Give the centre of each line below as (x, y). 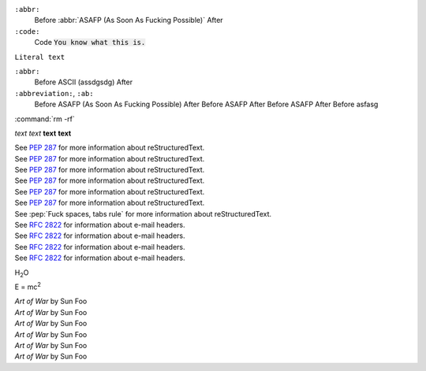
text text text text (43, 133)
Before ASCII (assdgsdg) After (84, 82)
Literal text (40, 57)
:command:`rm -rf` (45, 119)
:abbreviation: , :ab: (54, 93)
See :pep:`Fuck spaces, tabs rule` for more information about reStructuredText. (143, 213)
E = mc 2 (28, 286)
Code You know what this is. (90, 43)
